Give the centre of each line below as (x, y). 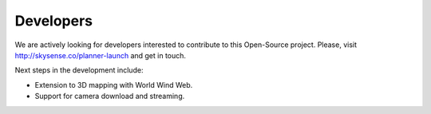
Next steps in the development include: (79, 70)
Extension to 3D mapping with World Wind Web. (114, 85)
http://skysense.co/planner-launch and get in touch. (101, 55)
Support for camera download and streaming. (110, 96)
